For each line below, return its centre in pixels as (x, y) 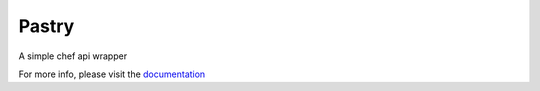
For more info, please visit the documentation (112, 74)
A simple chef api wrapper (73, 56)
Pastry (46, 26)
